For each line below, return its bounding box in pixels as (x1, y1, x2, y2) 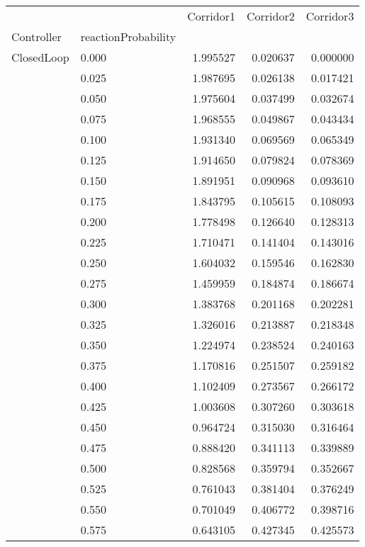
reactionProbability (80, 28, 176, 45)
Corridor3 (305, 8, 354, 24)
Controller (11, 28, 62, 45)
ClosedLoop (11, 49, 69, 65)
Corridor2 (246, 8, 295, 24)
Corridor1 (187, 8, 235, 24)
